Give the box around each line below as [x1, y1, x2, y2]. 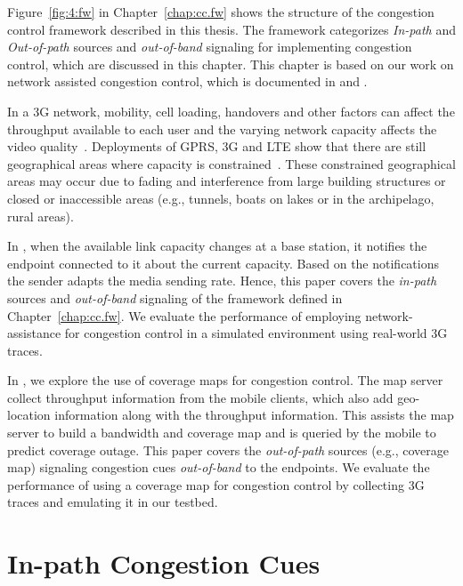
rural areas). [7, 206, 74, 225]
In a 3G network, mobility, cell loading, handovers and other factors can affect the [7, 101, 455, 120]
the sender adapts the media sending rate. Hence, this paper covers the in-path [7, 271, 437, 290]
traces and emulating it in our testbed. [7, 493, 218, 511]
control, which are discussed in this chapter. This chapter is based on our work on [7, 54, 454, 73]
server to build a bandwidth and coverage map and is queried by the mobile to [7, 423, 436, 442]
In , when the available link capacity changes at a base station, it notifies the [7, 237, 427, 255]
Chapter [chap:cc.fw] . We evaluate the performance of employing [7, 306, 361, 325]
